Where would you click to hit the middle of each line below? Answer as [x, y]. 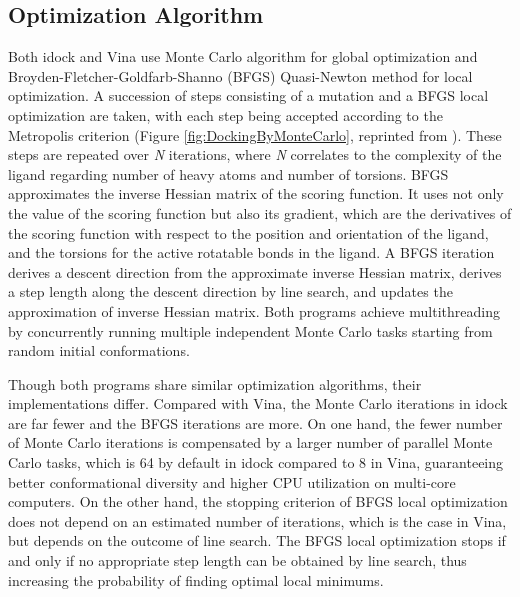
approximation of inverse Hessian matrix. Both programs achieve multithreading [254, 310]
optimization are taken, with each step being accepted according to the [225, 114]
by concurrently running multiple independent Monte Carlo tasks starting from [250, 330]
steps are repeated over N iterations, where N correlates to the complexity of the [255, 154]
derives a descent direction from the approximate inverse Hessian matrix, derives [255, 271]
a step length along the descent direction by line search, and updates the [230, 291]
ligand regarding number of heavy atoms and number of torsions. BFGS [228, 173]
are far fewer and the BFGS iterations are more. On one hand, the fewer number [255, 422]
